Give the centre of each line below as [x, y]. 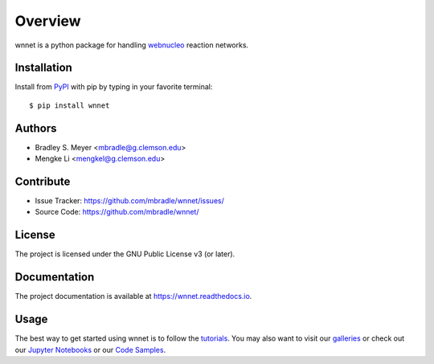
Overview [48, 21]
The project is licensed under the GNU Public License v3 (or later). [125, 254]
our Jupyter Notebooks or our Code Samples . [90, 350]
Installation [43, 68]
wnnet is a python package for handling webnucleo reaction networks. [132, 45]
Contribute [43, 181]
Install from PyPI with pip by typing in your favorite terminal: [114, 87]
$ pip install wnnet [70, 105]
